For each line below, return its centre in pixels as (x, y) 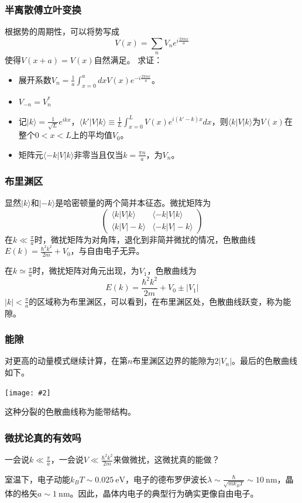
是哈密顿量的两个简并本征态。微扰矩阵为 (133, 202)
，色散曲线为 (172, 271)
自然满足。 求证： (128, 60)
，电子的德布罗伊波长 (166, 479)
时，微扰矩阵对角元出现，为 (86, 271)
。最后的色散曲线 (265, 361)
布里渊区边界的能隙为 (174, 361)
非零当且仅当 (99, 154)
